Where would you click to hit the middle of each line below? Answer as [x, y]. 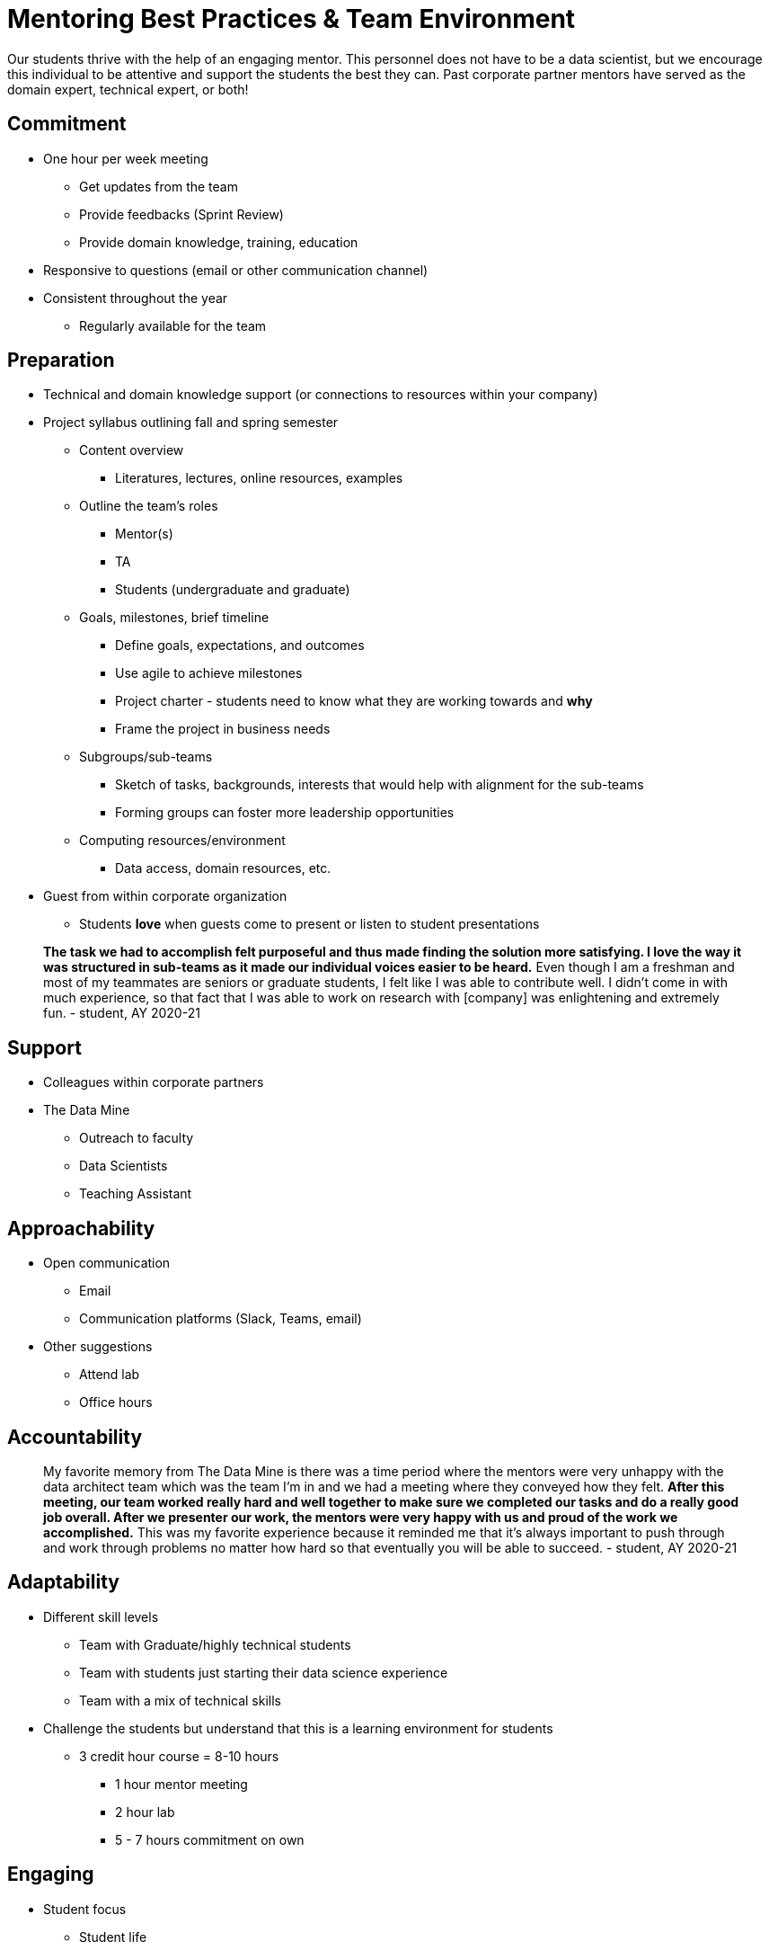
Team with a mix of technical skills [180, 1700]
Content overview [132, 450]
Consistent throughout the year [136, 298]
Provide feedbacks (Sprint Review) [181, 214]
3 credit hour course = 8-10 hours [179, 1756]
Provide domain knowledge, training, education [219, 242]
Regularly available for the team [173, 325]
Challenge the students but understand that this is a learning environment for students [298, 1728]
